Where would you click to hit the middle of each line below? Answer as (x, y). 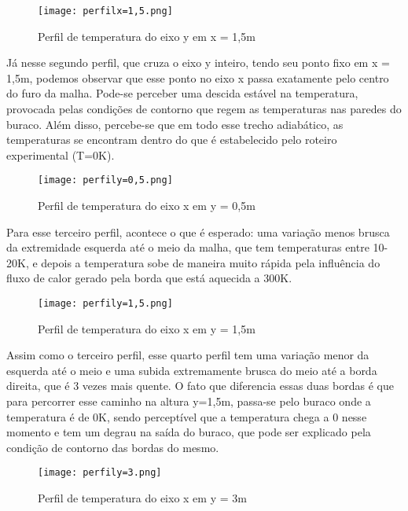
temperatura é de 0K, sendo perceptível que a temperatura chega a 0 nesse (187, 416)
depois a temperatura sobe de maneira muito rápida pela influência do (211, 262)
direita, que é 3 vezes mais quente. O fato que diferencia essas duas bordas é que (200, 386)
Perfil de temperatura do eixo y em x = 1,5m (147, 36)
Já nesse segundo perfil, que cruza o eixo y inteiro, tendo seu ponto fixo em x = (198, 62)
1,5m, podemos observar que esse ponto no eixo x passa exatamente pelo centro (198, 77)
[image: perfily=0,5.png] (105, 180)
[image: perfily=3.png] (100, 473)
